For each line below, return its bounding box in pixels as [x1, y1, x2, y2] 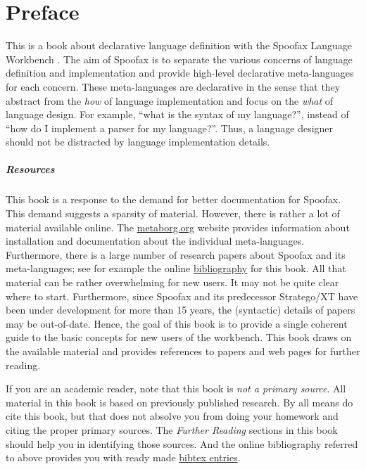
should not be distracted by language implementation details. [6, 134, 270, 149]
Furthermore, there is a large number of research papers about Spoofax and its [6, 247, 346, 262]
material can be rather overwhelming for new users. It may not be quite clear [6, 275, 339, 289]
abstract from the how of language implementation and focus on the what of [6, 93, 334, 108]
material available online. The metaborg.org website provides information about [6, 219, 350, 234]
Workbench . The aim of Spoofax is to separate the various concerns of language [6, 51, 353, 66]
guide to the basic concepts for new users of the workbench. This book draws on [6, 330, 352, 345]
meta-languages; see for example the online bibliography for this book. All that [6, 261, 346, 276]
